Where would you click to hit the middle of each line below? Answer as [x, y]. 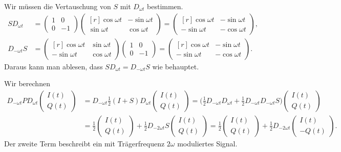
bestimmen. [165, 6]
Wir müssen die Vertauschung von [58, 6]
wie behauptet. [176, 66]
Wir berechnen [27, 83]
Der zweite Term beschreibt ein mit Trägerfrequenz [84, 143]
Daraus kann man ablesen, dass [54, 66]
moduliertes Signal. [207, 143]
